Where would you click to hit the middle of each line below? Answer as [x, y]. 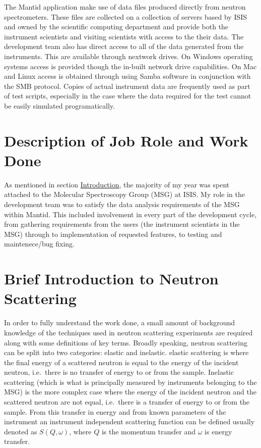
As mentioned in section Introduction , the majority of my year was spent [117, 184]
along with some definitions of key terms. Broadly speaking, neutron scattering [126, 342]
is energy [218, 431]
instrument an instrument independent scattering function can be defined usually [129, 421]
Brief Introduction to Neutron [111, 279]
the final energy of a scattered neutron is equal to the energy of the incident [121, 362]
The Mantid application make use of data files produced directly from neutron [125, 7]
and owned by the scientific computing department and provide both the [116, 27]
